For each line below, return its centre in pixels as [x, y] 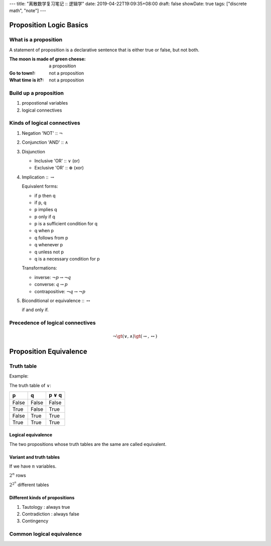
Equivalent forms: [40, 187]
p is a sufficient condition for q [66, 224]
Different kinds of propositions [42, 498]
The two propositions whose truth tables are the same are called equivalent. [88, 444]
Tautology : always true [46, 507]
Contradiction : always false [51, 514]
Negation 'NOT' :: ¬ [42, 133]
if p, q [40, 202]
